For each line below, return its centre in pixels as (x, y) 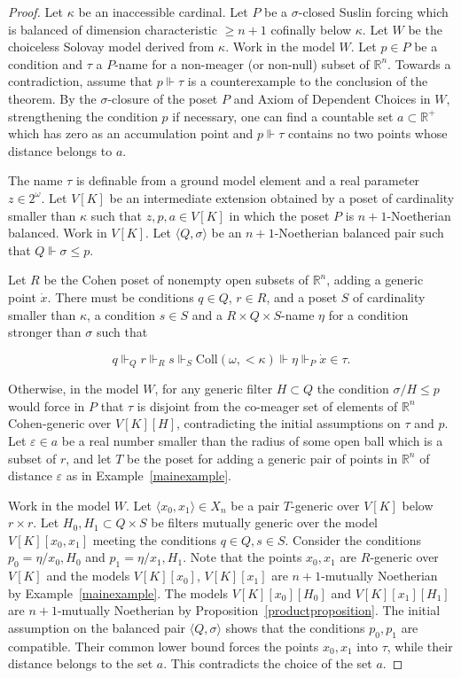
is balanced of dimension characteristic (113, 29)
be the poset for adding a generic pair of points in (262, 458)
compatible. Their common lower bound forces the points (164, 646)
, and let (89, 458)
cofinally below (311, 29)
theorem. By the (52, 98)
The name (35, 180)
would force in (47, 405)
